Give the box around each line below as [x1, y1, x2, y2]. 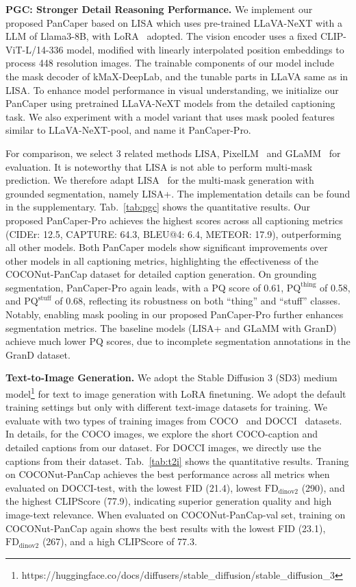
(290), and [301, 480, 345, 494]
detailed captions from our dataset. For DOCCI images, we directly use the [5, 440, 321, 455]
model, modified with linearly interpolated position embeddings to [66, 42, 344, 56]
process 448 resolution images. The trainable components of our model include [5, 56, 335, 70]
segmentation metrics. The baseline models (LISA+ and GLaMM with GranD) [5, 320, 337, 335]
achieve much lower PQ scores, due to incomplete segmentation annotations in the [5, 334, 351, 348]
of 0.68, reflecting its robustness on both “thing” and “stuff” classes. [55, 293, 341, 308]
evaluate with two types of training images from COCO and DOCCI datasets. [5, 413, 342, 427]
